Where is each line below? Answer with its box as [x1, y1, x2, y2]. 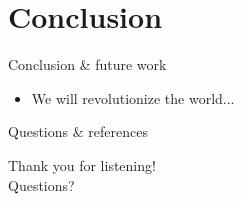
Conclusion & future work [8, 54, 167, 75]
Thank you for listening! [8, 154, 156, 175]
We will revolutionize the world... [31, 87, 235, 108]
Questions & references [8, 121, 148, 142]
